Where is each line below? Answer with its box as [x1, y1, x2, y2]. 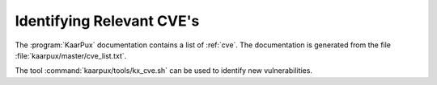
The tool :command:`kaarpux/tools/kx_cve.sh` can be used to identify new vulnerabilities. [15, 66, 313, 75]
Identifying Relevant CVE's [15, 12, 200, 30]
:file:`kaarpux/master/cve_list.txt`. [15, 51, 127, 60]
